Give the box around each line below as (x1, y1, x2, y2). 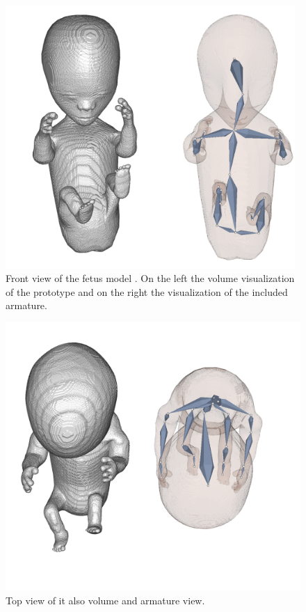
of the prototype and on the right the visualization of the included (6, 284, 288, 299)
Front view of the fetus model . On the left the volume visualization (6, 271, 295, 285)
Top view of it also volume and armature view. (6, 593, 205, 607)
